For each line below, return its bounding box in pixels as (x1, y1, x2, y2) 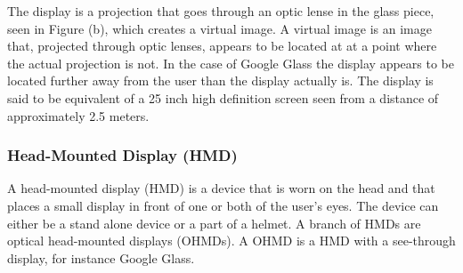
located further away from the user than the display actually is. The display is (7, 71, 434, 90)
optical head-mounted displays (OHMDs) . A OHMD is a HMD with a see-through (7, 231, 456, 250)
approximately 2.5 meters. (7, 106, 150, 124)
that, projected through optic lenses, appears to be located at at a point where (7, 36, 437, 55)
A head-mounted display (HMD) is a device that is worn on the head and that (7, 179, 435, 197)
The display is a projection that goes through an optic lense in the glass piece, (7, 2, 435, 20)
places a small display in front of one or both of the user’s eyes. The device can (7, 196, 439, 214)
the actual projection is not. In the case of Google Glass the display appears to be (7, 53, 455, 72)
